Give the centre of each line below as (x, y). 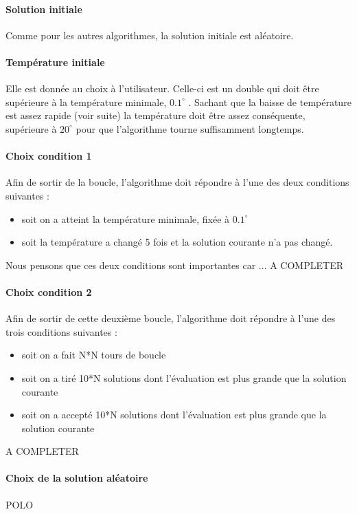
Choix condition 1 (49, 156)
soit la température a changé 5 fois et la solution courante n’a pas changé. (177, 242)
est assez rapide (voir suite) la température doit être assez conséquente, (156, 115)
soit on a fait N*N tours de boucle (94, 355)
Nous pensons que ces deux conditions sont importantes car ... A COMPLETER (174, 265)
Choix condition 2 (49, 291)
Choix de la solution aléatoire (77, 478)
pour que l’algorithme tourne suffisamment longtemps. (190, 128)
